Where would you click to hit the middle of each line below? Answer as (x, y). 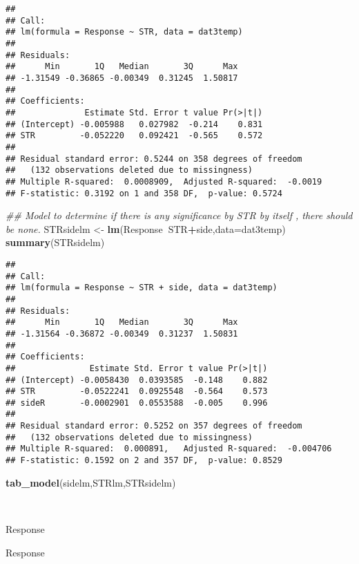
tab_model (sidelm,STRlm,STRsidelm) (91, 482)
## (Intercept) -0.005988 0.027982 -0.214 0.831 (134, 124)
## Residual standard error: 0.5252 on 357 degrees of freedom (154, 426)
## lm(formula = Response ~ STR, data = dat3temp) (124, 32)
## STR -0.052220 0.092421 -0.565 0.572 (134, 136)
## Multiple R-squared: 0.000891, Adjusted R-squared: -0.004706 (169, 449)
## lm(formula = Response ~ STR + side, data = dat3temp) (142, 288)
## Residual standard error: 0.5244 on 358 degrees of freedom (154, 159)
